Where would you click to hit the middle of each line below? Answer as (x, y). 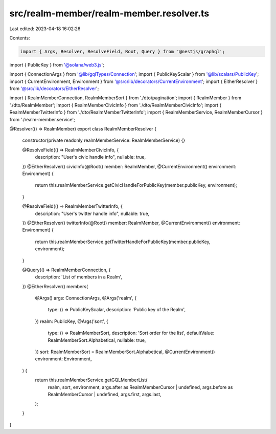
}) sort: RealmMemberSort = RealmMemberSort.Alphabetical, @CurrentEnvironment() (125, 352)
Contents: (20, 38)
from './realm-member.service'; (42, 119)
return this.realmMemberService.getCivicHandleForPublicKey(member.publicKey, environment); (136, 185)
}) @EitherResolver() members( (55, 286)
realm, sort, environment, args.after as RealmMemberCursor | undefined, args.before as (140, 387)
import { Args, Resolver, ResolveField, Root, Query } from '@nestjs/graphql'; (123, 51)
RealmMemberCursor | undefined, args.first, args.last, (105, 394)
